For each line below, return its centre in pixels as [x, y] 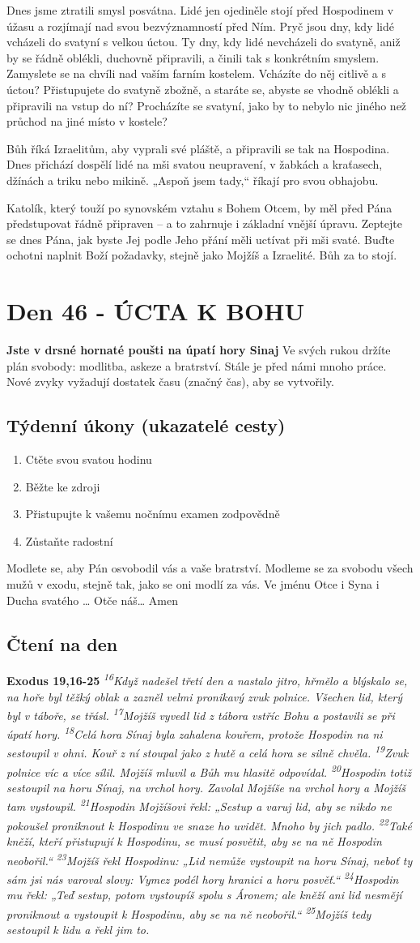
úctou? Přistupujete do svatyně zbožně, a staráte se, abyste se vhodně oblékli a [203, 89]
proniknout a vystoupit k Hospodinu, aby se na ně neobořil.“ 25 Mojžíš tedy [189, 913]
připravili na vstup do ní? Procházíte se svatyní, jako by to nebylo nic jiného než [207, 105]
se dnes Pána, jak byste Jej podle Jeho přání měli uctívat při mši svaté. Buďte [201, 239]
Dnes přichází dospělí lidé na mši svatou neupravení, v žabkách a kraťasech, [195, 164]
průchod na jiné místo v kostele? [87, 121]
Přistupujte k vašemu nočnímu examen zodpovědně [153, 514]
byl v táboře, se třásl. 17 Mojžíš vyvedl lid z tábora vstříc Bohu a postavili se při [201, 714]
